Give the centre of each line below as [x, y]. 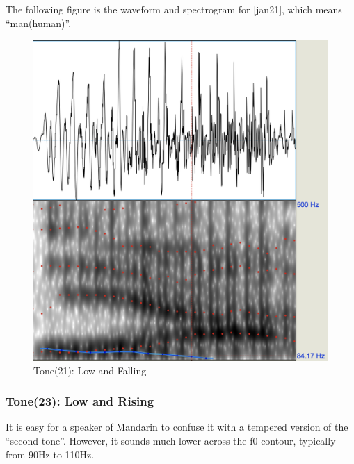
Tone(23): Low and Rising [80, 401]
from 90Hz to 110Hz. [50, 454]
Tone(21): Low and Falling [90, 370]
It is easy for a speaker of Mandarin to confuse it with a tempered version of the [177, 427]
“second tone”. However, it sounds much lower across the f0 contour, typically [171, 441]
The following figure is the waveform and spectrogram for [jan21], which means [174, 9]
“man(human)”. [39, 23]
